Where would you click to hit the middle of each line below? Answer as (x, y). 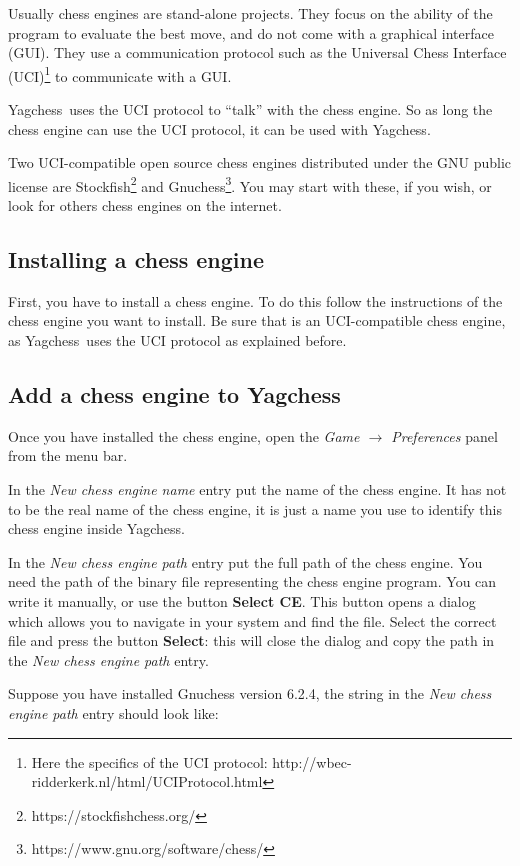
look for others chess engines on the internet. (145, 205)
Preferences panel (444, 435)
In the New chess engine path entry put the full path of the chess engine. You (245, 561)
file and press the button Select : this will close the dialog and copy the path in (251, 640)
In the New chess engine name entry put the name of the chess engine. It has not (257, 489)
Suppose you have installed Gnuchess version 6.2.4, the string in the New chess (250, 693)
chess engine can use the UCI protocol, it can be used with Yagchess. (219, 128)
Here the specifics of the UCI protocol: (149, 761)
